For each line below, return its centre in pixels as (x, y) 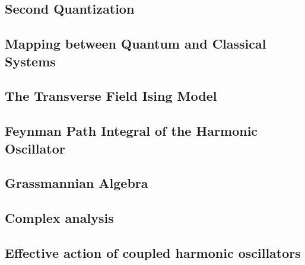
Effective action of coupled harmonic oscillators (153, 252)
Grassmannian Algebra (77, 183)
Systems (30, 61)
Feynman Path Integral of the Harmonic (131, 131)
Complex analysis (59, 218)
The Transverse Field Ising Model (111, 96)
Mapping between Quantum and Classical (136, 44)
